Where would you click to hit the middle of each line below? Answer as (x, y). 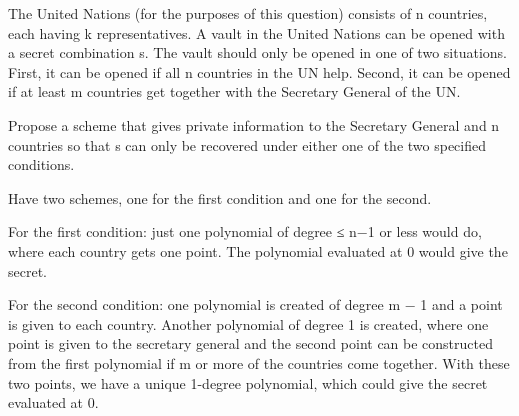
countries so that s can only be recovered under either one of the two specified (247, 144)
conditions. (41, 164)
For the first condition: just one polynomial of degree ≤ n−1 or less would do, (245, 231)
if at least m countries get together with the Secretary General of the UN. (234, 91)
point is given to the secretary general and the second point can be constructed (251, 343)
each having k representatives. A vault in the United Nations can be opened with (256, 32)
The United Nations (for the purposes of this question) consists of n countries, (248, 13)
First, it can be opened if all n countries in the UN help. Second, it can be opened (259, 71)
